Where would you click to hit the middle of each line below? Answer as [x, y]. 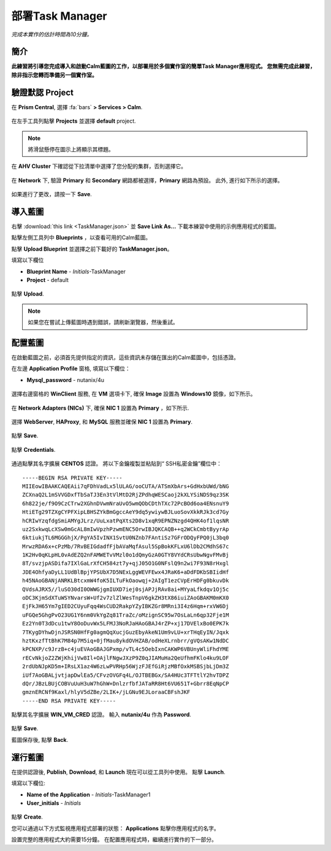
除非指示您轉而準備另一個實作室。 [54, 75]
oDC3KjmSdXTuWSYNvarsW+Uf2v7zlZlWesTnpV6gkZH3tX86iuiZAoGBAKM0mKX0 [126, 598]
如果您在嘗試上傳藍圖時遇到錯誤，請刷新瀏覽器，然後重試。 [103, 322]
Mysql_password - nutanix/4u [65, 380]
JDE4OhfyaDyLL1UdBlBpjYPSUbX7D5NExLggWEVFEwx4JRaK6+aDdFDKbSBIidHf [126, 572]
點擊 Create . [27, 817]
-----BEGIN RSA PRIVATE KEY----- [72, 478]
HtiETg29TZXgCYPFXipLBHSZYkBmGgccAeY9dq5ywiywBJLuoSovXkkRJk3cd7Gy [126, 512]
